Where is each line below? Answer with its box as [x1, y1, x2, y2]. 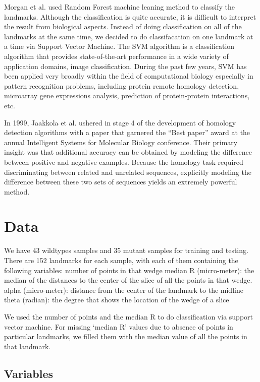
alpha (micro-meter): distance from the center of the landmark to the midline [4, 284, 243, 295]
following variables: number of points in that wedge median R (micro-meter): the [4, 265, 254, 275]
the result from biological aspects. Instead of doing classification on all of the [4, 21, 242, 32]
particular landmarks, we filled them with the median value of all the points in [4, 331, 247, 342]
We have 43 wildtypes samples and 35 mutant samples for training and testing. [4, 245, 248, 256]
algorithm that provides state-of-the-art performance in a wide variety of [4, 50, 229, 61]
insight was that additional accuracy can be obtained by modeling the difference [4, 147, 252, 157]
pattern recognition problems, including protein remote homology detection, [4, 80, 239, 91]
